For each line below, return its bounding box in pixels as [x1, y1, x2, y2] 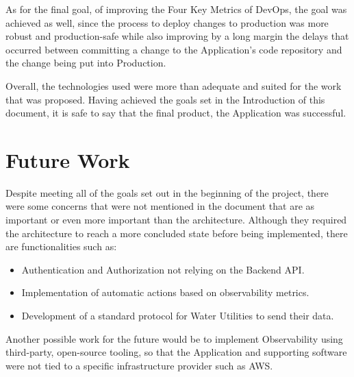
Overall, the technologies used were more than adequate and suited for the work [5, 78, 342, 93]
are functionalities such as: [5, 239, 117, 254]
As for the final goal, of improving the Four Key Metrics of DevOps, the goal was [5, 2, 347, 16]
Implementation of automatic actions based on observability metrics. [21, 285, 309, 300]
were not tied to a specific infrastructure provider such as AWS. [5, 358, 273, 372]
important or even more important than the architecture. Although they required [5, 212, 347, 227]
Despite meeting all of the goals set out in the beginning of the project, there [5, 185, 329, 199]
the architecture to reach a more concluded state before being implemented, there [5, 226, 348, 240]
